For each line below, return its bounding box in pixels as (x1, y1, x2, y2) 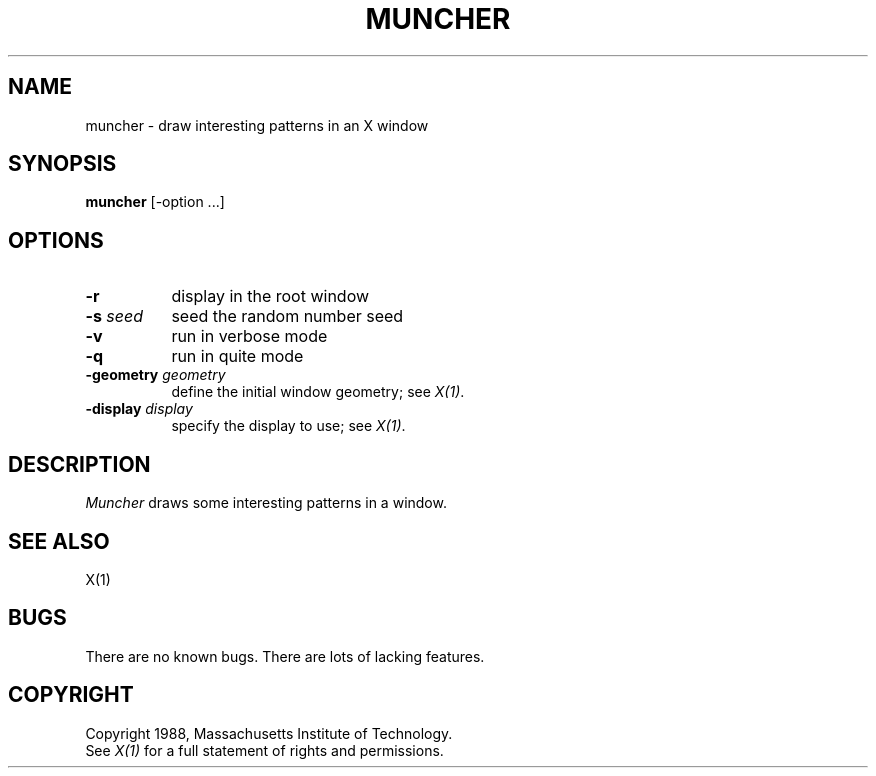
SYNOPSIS (8, 151, 117, 177)
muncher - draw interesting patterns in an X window (85, 116, 429, 134)
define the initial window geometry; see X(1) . (171, 383, 465, 401)
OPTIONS (8, 227, 104, 253)
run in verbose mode (171, 326, 328, 347)
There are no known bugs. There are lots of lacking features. (85, 647, 485, 665)
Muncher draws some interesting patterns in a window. (85, 494, 447, 512)
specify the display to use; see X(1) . (171, 417, 406, 435)
